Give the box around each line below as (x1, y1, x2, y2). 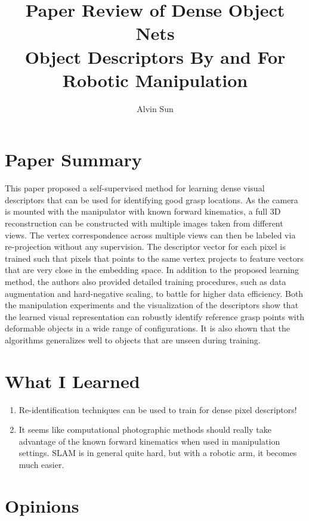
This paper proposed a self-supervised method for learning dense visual (5, 182, 265, 194)
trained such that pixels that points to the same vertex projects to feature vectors (5, 252, 304, 264)
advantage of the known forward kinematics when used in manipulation (18, 435, 280, 447)
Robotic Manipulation (62, 67, 248, 92)
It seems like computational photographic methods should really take (18, 423, 271, 436)
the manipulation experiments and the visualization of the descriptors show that (5, 299, 299, 311)
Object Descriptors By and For (24, 44, 286, 69)
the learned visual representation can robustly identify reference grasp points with (5, 310, 304, 322)
